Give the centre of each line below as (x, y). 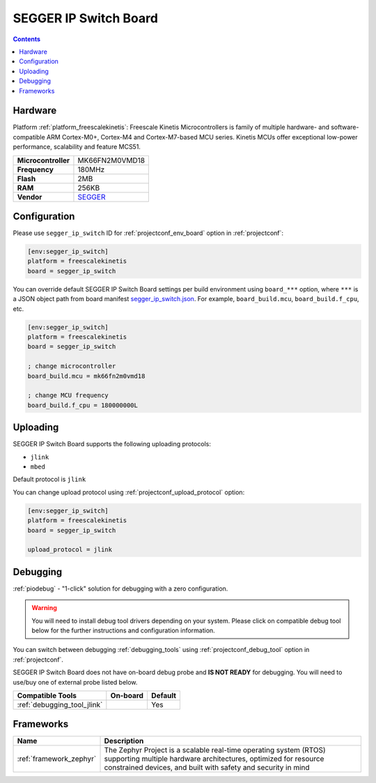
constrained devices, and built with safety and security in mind (207, 768)
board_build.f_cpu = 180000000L (83, 405)
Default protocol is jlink (49, 479)
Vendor (30, 197)
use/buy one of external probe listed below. (75, 682)
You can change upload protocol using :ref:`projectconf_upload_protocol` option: (129, 492)
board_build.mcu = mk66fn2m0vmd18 (86, 376)
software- (345, 127)
